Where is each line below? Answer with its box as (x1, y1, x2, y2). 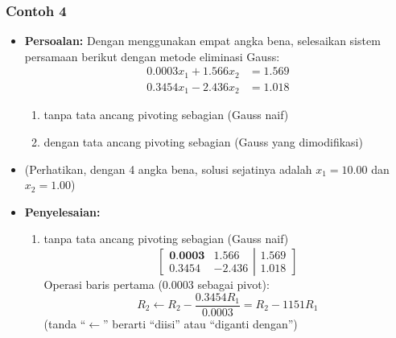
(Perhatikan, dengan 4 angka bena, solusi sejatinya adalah (24, 160, 312, 177)
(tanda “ (43, 315, 86, 332)
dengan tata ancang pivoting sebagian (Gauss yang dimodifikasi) (43, 133, 363, 150)
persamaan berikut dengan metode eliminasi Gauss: (24, 47, 280, 64)
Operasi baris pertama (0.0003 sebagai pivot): (43, 275, 270, 292)
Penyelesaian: (24, 203, 101, 220)
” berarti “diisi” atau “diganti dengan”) (103, 315, 298, 332)
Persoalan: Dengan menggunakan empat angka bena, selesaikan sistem (24, 32, 381, 49)
